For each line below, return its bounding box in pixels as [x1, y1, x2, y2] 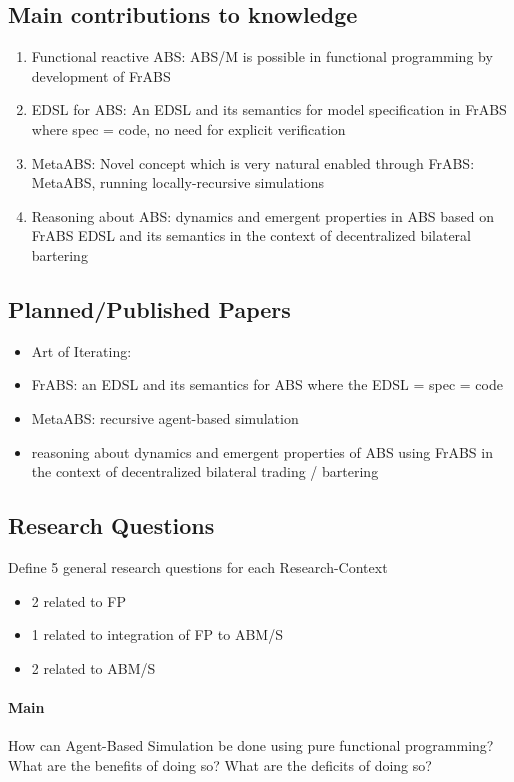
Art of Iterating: [31, 340, 132, 361]
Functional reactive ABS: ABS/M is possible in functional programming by [31, 46, 493, 67]
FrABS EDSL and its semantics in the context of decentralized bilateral [31, 225, 472, 246]
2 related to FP [31, 590, 126, 611]
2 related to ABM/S [31, 657, 156, 678]
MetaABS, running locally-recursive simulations [31, 172, 325, 193]
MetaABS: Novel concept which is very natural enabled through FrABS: [31, 152, 475, 173]
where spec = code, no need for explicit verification [31, 118, 346, 139]
